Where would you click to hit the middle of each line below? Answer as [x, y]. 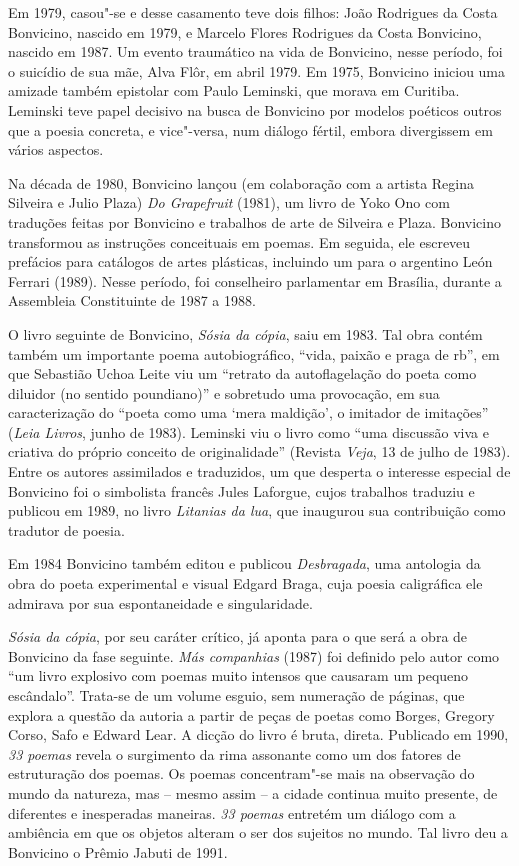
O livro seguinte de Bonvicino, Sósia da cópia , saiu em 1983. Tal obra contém [245, 333]
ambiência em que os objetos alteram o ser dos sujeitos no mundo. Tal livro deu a [258, 832]
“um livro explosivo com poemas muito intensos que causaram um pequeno [238, 675]
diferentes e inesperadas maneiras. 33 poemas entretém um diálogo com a [232, 812]
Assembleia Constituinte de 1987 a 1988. [132, 300]
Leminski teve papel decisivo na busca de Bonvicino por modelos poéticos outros [255, 109]
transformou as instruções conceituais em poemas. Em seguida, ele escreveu [239, 241]
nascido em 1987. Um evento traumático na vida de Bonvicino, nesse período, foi [255, 51]
